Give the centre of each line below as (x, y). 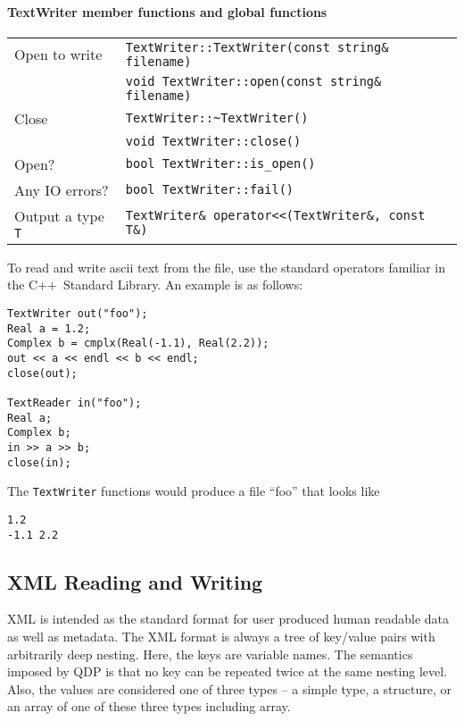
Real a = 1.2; (49, 328)
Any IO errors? (62, 189)
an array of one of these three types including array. (149, 706)
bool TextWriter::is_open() (220, 164)
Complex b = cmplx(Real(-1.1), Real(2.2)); (138, 344)
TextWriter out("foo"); (78, 313)
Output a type (59, 215)
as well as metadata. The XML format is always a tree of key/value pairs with (221, 636)
